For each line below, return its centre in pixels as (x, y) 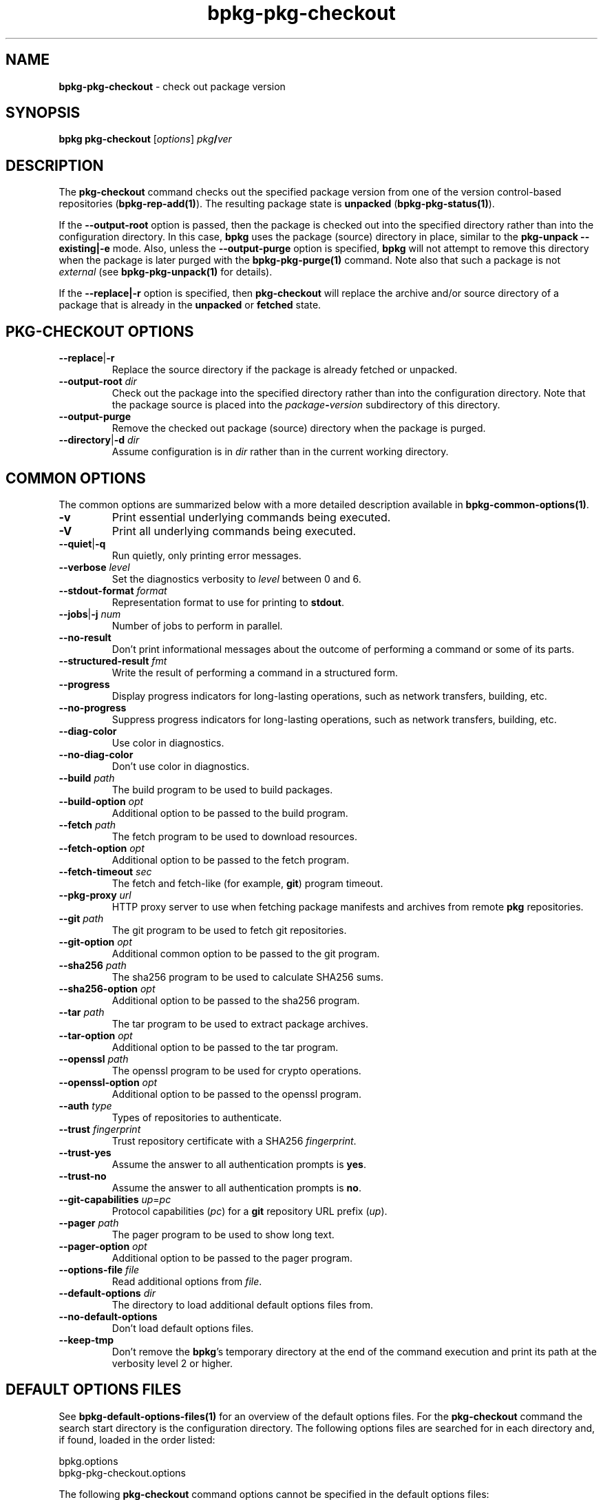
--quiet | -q (82, 543)
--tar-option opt (96, 1035)
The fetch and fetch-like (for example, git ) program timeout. (247, 883)
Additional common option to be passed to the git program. (246, 953)
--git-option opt (95, 941)
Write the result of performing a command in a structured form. (255, 672)
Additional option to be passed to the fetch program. (231, 860)
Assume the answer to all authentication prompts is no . (236, 1187)
